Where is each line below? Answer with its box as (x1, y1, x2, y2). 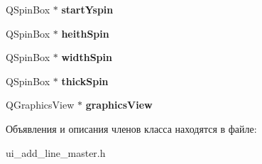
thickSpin (61, 73, 109, 88)
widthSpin (61, 50, 112, 65)
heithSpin (61, 26, 109, 40)
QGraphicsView (6, 97, 75, 112)
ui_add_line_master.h (6, 145, 106, 160)
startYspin (61, 2, 114, 16)
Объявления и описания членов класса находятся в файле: (6, 121, 257, 136)
